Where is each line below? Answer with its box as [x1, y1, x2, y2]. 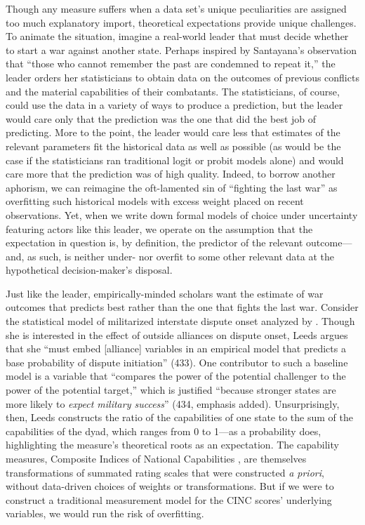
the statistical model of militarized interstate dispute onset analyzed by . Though [6, 314, 355, 328]
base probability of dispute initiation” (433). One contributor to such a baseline [6, 354, 348, 369]
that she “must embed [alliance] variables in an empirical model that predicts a [6, 341, 346, 356]
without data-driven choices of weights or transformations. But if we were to [6, 479, 334, 493]
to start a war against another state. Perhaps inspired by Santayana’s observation [6, 42, 357, 57]
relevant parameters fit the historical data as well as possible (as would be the [6, 138, 341, 153]
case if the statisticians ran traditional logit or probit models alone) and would [6, 152, 344, 167]
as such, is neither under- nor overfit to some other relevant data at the [27, 248, 334, 263]
